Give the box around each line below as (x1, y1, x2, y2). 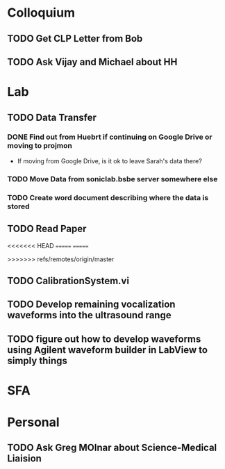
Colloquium (7, 5, 75, 21)
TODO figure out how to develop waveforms (7, 333, 201, 345)
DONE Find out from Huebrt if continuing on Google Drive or (7, 132, 213, 142)
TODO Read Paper (7, 223, 87, 235)
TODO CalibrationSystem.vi (7, 274, 130, 286)
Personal (7, 415, 60, 430)
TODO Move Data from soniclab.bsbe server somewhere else (7, 174, 218, 183)
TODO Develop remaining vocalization (7, 299, 176, 311)
